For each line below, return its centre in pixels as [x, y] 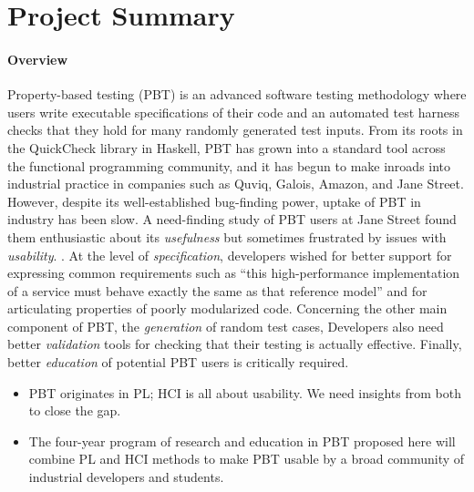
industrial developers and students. [126, 477]
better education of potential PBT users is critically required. [178, 362]
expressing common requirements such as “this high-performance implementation [234, 273]
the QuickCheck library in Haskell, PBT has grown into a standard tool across [227, 147]
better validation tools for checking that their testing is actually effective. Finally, [235, 344]
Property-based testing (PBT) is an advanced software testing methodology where [237, 94]
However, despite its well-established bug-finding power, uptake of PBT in [214, 201]
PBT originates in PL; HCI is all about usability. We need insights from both [245, 392]
